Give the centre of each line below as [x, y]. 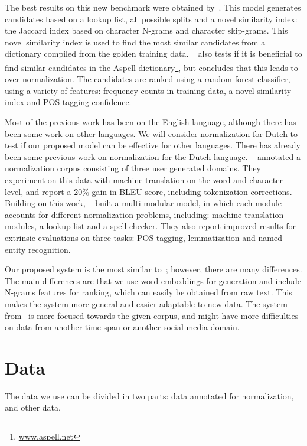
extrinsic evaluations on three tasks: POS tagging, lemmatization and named [143, 237]
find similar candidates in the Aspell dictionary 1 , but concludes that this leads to [151, 66]
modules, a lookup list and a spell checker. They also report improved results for [151, 226]
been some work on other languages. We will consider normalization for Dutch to [151, 133]
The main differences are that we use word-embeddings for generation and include [153, 280]
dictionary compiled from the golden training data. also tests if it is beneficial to [153, 53]
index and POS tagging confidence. [68, 102]
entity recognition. [38, 249]
